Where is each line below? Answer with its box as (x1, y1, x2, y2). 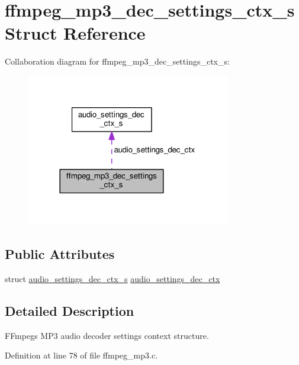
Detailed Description (5, 301, 134, 319)
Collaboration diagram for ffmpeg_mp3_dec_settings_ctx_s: (5, 55, 230, 68)
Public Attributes (5, 245, 115, 263)
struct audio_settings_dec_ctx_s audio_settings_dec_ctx (5, 272, 220, 284)
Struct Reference (5, 21, 146, 45)
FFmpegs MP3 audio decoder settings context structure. (5, 329, 209, 341)
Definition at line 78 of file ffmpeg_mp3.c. (5, 349, 158, 361)
